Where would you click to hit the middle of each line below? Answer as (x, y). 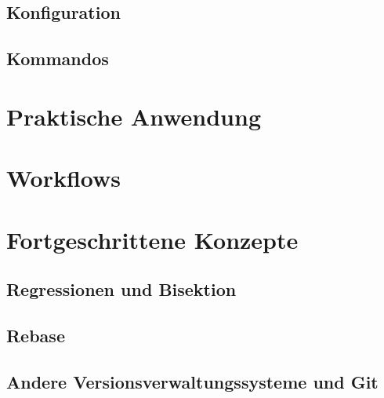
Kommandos (58, 58)
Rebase (36, 335)
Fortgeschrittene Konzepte (152, 239)
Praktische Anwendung (134, 116)
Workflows (64, 178)
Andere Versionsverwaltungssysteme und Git (192, 381)
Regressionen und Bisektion (121, 289)
